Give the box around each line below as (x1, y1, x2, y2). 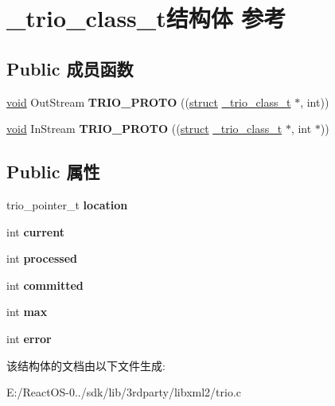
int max (6, 303, 48, 320)
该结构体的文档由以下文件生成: (6, 357, 166, 373)
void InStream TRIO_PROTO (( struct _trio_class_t (6, 120, 282, 137)
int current (6, 223, 64, 240)
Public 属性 (6, 159, 100, 184)
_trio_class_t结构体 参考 (6, 2, 286, 34)
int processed (6, 250, 78, 267)
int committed (6, 276, 84, 293)
